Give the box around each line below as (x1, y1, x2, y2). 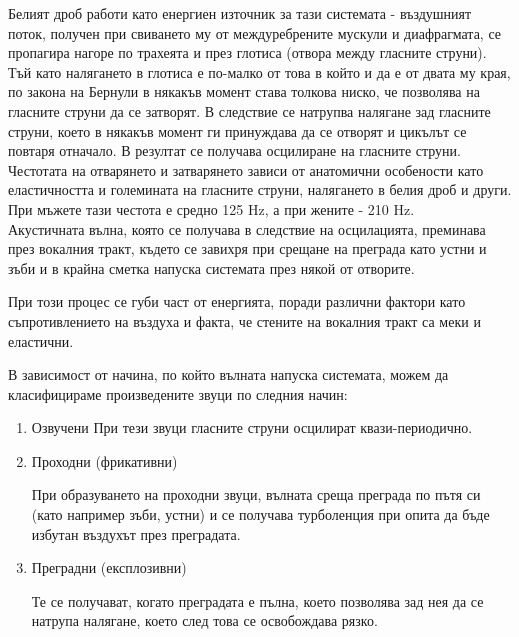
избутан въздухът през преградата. (31, 523, 241, 544)
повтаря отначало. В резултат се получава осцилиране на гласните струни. (8, 140, 461, 161)
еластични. (8, 330, 74, 351)
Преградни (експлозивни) (31, 557, 187, 578)
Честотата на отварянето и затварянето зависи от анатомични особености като (8, 159, 484, 180)
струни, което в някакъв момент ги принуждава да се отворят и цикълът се (8, 120, 467, 141)
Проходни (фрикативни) (31, 450, 178, 471)
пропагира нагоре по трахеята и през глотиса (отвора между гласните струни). (8, 42, 487, 63)
